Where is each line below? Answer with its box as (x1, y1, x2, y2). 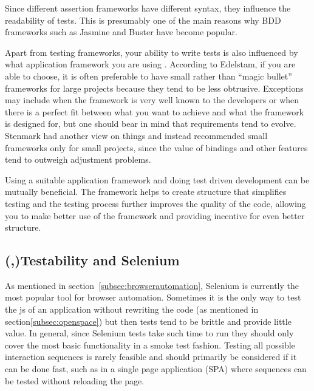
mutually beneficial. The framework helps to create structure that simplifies (5, 185, 287, 198)
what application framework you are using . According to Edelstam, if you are (5, 58, 296, 70)
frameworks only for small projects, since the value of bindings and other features (5, 141, 308, 154)
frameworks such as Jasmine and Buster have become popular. (5, 25, 237, 38)
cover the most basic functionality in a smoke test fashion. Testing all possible (5, 338, 295, 351)
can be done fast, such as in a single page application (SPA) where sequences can (5, 362, 307, 375)
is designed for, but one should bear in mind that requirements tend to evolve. (5, 117, 296, 130)
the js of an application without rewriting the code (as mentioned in (5, 303, 259, 316)
